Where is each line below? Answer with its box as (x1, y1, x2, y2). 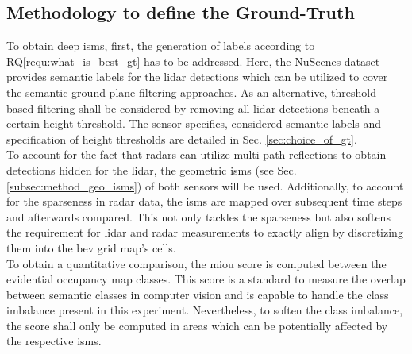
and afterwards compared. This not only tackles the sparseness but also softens (6, 208, 391, 225)
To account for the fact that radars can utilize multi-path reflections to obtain (6, 146, 387, 163)
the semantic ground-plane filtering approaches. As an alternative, (6, 83, 328, 100)
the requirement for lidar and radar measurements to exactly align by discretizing (6, 224, 403, 240)
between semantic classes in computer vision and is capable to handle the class (6, 286, 389, 302)
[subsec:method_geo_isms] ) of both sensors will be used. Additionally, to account (6, 177, 404, 194)
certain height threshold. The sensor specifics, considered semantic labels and (6, 115, 382, 132)
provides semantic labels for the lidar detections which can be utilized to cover (6, 68, 388, 85)
